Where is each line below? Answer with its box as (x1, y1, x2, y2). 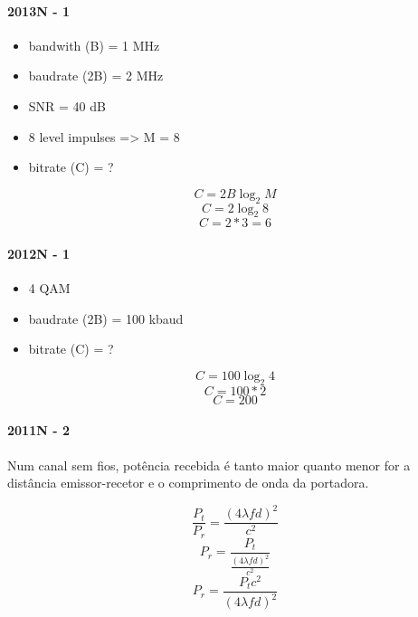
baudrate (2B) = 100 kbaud (28, 308, 184, 327)
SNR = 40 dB (28, 96, 106, 115)
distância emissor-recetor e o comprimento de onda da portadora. (7, 473, 369, 492)
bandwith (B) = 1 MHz (28, 35, 160, 54)
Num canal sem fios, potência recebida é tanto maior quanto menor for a (7, 455, 411, 474)
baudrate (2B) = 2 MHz (28, 66, 164, 85)
